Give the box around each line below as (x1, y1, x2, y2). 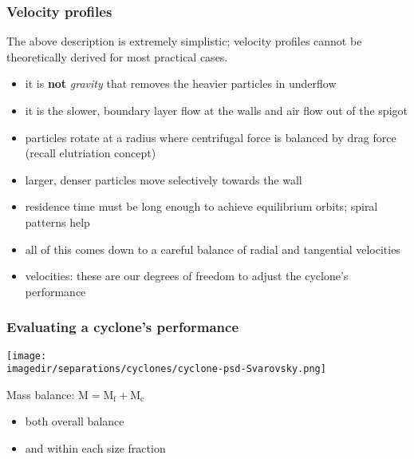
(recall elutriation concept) (25, 144, 156, 161)
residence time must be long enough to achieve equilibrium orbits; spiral (25, 198, 378, 215)
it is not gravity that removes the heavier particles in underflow (25, 75, 337, 92)
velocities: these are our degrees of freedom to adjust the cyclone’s (25, 267, 349, 284)
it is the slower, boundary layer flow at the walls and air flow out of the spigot (25, 102, 408, 118)
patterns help (25, 213, 90, 230)
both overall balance (25, 413, 124, 429)
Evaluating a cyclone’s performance (6, 317, 239, 337)
